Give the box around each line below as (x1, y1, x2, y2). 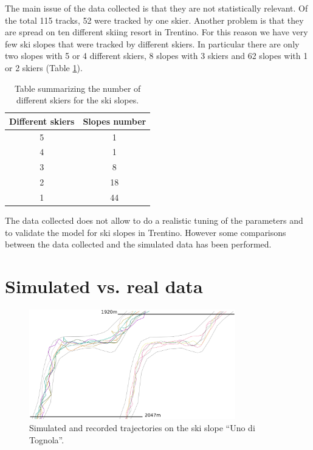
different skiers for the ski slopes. (16, 94, 139, 106)
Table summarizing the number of (14, 81, 141, 94)
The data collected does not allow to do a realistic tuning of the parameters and (5, 214, 303, 227)
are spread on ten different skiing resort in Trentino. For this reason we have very (5, 26, 308, 38)
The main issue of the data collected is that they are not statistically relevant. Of (5, 2, 308, 14)
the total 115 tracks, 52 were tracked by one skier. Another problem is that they (5, 13, 304, 26)
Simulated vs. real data (5, 274, 203, 299)
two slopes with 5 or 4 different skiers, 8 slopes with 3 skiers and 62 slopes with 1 (5, 49, 308, 62)
